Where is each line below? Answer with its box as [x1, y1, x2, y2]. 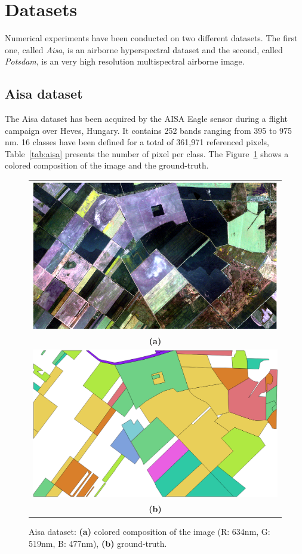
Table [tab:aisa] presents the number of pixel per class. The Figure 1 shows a [5, 147, 289, 160]
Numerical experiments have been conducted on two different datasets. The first [5, 32, 298, 44]
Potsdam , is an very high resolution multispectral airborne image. [5, 55, 245, 68]
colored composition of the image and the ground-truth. [5, 159, 209, 172]
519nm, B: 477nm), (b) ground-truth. [29, 537, 167, 549]
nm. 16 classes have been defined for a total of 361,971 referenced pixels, [5, 136, 269, 148]
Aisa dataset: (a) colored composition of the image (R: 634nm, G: [29, 525, 270, 538]
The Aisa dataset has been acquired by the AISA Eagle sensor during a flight [5, 112, 288, 125]
